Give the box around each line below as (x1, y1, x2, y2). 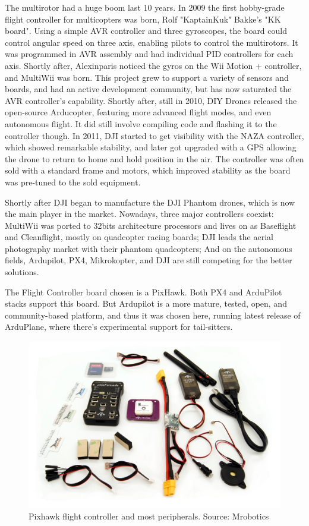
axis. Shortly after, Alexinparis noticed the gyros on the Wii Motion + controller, (5, 59, 302, 71)
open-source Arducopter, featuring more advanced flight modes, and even (5, 106, 272, 118)
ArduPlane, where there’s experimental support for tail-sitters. (5, 320, 233, 333)
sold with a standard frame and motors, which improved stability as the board (5, 164, 291, 177)
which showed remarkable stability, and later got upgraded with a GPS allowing (5, 141, 297, 153)
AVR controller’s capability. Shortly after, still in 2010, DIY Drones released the (5, 94, 297, 106)
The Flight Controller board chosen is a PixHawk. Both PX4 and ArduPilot (5, 285, 282, 298)
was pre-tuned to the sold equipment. (5, 175, 141, 188)
